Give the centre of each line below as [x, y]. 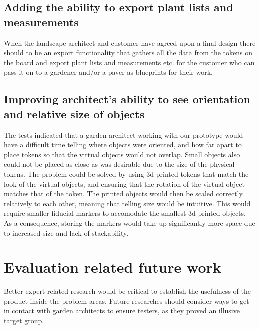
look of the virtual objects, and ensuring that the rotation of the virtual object [124, 184]
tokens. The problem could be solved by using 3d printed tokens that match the [126, 174]
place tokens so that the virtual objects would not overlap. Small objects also [122, 154]
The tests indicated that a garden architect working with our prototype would [124, 135]
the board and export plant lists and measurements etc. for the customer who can [129, 62]
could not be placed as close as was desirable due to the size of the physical [119, 164]
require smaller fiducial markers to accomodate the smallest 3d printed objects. [125, 213]
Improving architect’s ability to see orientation [127, 99]
